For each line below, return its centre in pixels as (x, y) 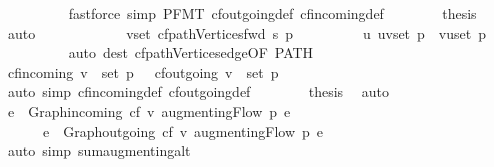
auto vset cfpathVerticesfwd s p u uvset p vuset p (246, 32)
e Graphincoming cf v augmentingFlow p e (149, 110)
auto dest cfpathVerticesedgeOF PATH (191, 52)
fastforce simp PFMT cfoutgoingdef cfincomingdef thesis (272, 13)
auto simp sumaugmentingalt (99, 150)
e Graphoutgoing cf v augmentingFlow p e (182, 130)
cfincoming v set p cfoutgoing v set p (143, 71)
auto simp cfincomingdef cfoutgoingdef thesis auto (198, 91)
